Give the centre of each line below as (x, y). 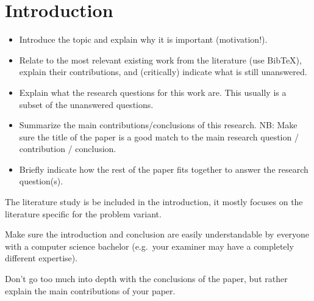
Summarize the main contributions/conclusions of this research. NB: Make (158, 125)
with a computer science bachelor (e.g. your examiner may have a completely (149, 246)
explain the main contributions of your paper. (90, 290)
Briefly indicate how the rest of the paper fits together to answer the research (164, 169)
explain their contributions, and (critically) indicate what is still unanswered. (163, 72)
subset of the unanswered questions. (86, 104)
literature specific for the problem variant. (83, 213)
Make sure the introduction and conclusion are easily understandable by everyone (157, 234)
